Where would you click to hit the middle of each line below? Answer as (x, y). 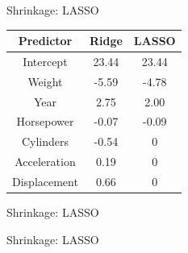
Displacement (45, 181)
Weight (45, 81)
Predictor (45, 41)
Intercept (45, 61)
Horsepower (45, 121)
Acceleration (45, 162)
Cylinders (45, 141)
